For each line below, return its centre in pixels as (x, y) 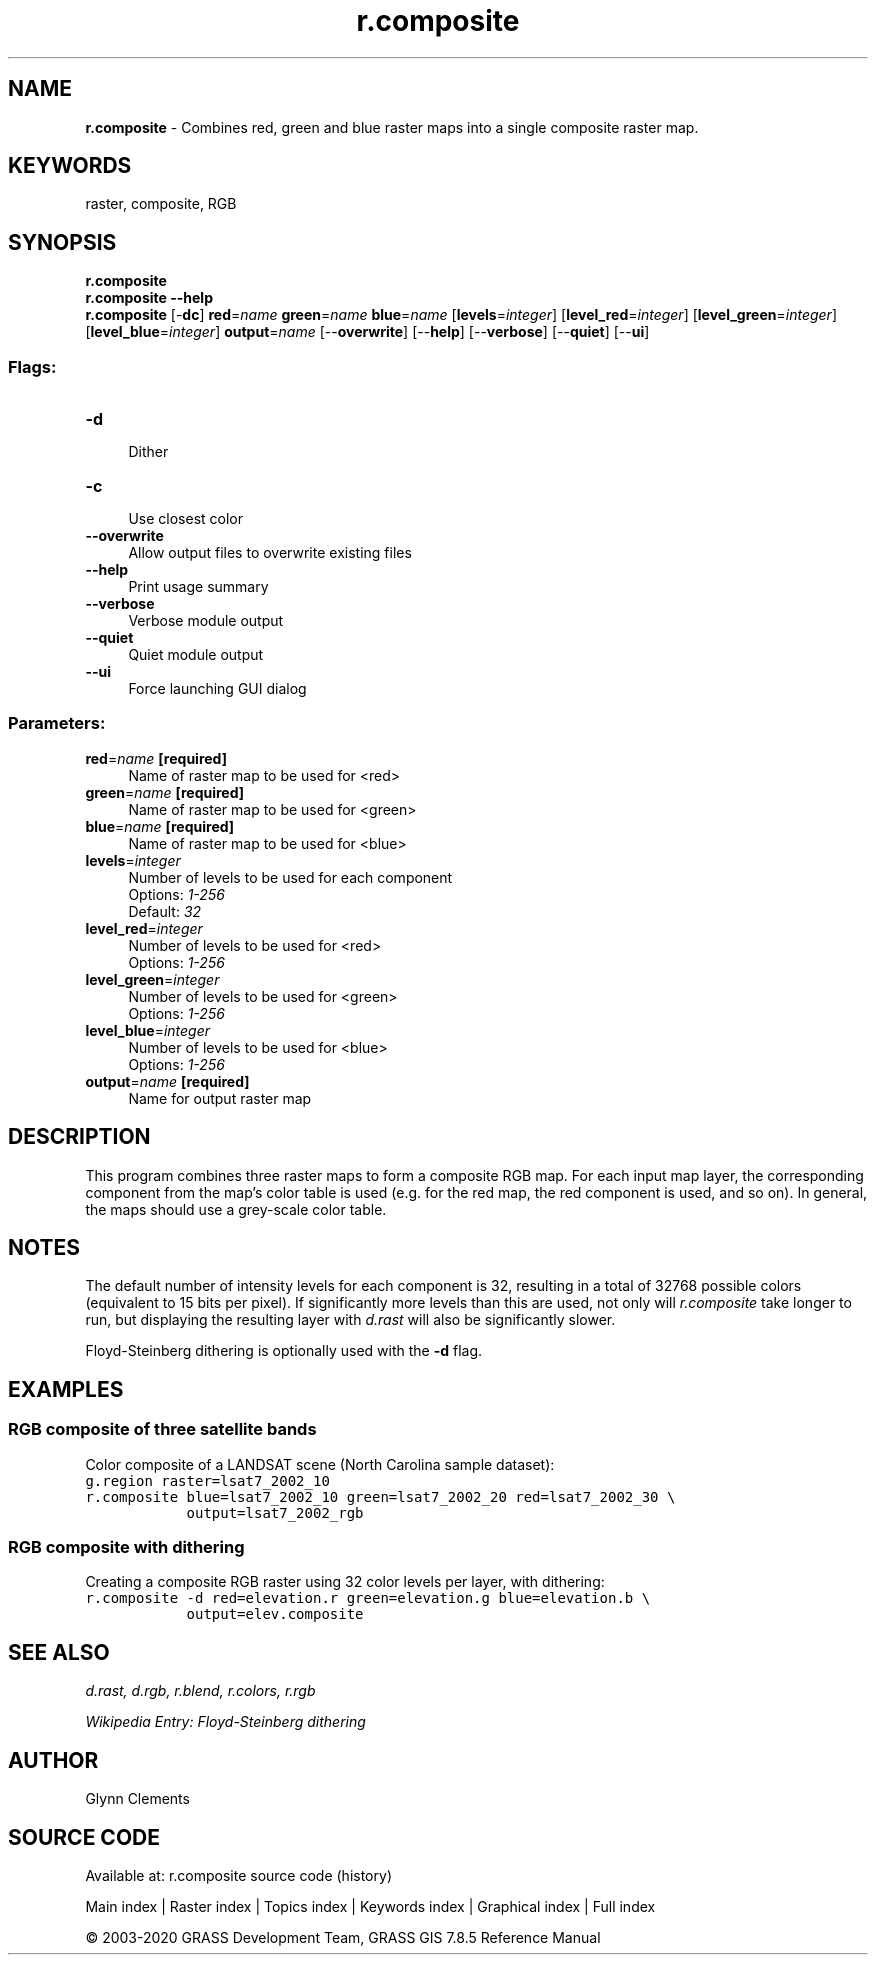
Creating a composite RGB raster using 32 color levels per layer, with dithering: (345, 1582)
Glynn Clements (137, 1799)
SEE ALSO (59, 1652)
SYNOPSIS (62, 242)
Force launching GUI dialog (217, 689)
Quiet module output (196, 655)
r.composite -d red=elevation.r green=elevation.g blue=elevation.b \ (368, 1598)
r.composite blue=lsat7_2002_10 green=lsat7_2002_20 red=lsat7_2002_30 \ (380, 1496)
